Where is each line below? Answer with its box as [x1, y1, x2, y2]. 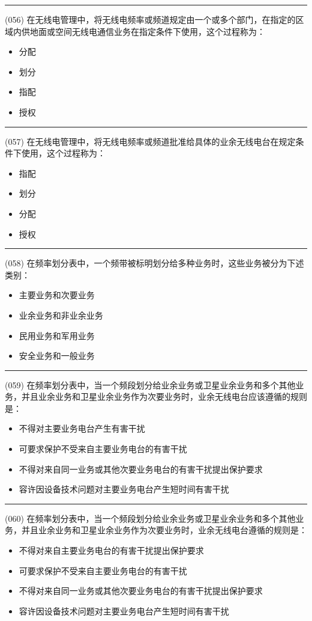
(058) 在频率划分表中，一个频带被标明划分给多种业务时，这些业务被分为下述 [5, 257, 304, 269]
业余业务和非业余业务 [19, 308, 103, 321]
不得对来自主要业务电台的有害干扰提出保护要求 [19, 544, 204, 557]
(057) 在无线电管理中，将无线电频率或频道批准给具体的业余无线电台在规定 [5, 135, 296, 147]
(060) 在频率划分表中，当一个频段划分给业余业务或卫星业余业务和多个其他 [5, 512, 296, 524]
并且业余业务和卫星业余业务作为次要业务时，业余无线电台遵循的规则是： [21, 524, 307, 536]
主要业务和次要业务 [19, 289, 95, 301]
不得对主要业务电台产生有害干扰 [19, 422, 145, 435]
